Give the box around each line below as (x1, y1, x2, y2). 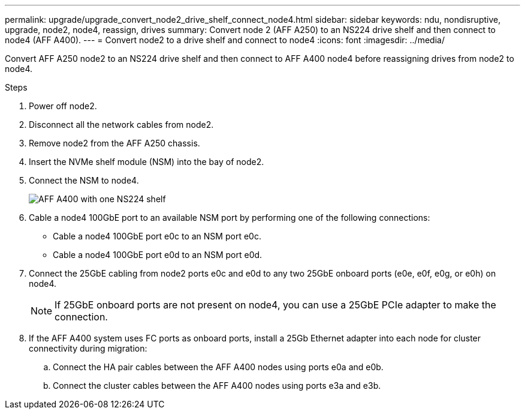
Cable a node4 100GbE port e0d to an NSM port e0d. (53, 250, 262, 260)
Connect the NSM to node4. (29, 175, 139, 185)
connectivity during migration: (29, 343, 147, 353)
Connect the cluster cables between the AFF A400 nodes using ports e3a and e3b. (53, 380, 381, 391)
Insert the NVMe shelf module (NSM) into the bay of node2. (29, 157, 264, 167)
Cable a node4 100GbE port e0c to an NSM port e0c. (53, 231, 261, 241)
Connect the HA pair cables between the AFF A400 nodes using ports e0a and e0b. (53, 362, 384, 372)
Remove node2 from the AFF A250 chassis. (29, 138, 200, 148)
